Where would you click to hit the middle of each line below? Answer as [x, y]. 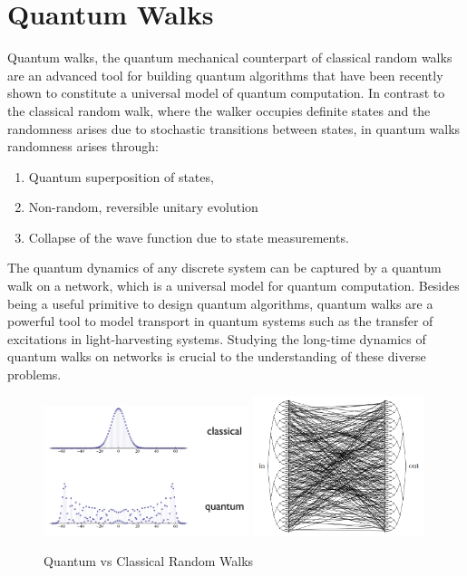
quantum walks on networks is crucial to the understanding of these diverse [217, 356]
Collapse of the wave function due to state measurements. [189, 237]
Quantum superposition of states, [121, 176]
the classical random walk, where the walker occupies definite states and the [219, 110]
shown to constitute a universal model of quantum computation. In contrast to [226, 93]
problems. [34, 374]
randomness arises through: [83, 146]
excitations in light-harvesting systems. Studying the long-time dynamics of [217, 338]
